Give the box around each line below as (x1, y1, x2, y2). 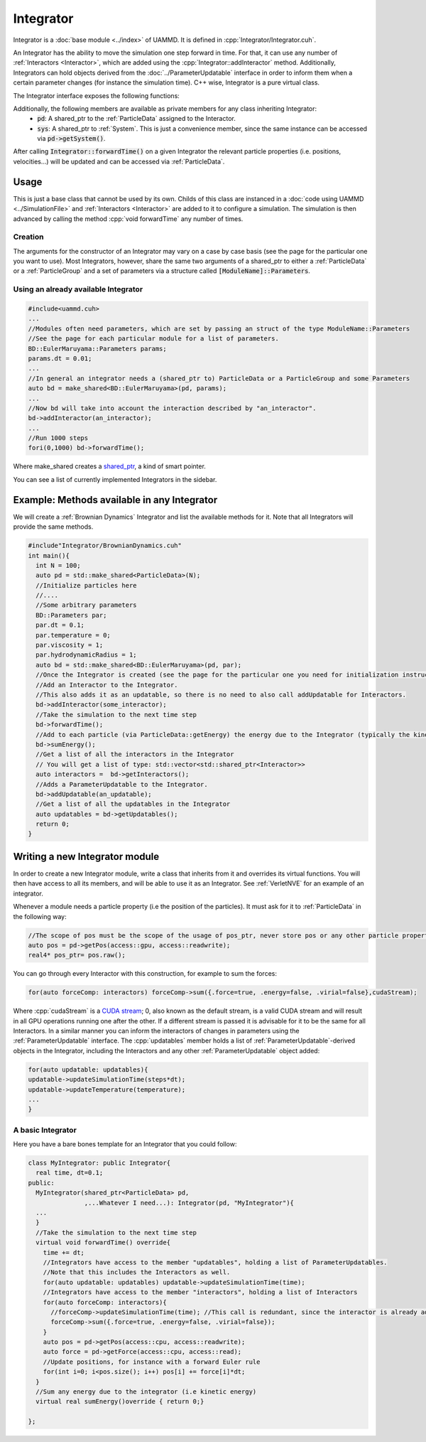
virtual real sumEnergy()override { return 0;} (35, 1397, 204, 1406)
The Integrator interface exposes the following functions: (13, 91, 180, 99)
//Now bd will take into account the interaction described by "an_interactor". (28, 404, 317, 412)
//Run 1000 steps (28, 434, 89, 442)
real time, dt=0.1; (35, 1169, 104, 1177)
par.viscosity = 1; (35, 641, 104, 650)
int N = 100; (35, 561, 81, 569)
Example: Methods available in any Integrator (13, 494, 218, 506)
